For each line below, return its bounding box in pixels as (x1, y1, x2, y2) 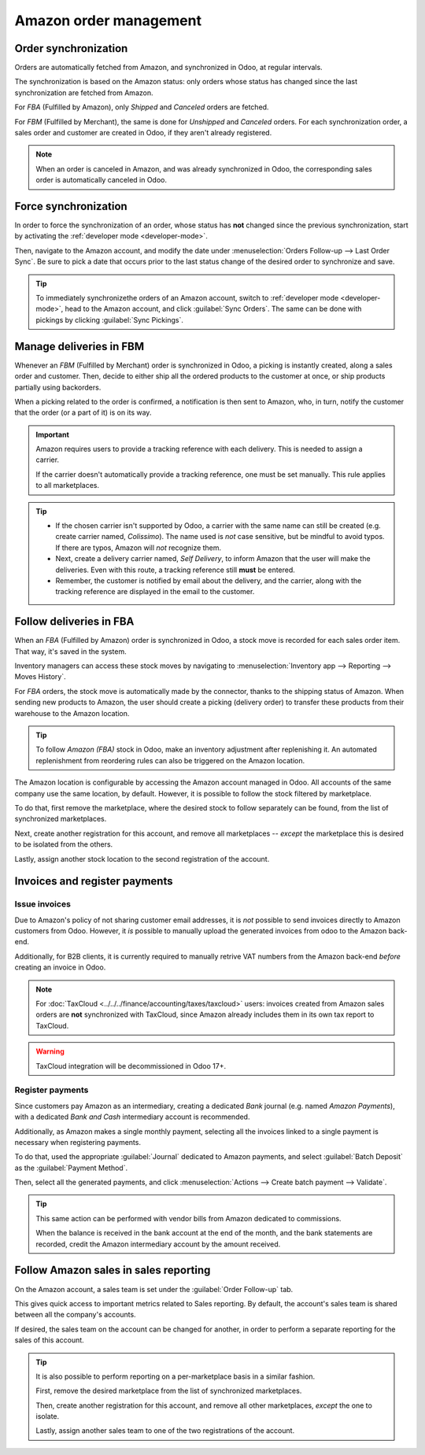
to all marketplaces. (35, 481, 100, 490)
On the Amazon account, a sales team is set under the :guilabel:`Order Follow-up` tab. (14, 1284, 294, 1294)
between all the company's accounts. (14, 1310, 137, 1320)
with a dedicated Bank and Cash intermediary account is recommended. (14, 1112, 250, 1121)
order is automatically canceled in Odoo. (35, 175, 168, 185)
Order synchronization (14, 42, 128, 55)
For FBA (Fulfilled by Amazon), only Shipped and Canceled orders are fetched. (14, 102, 269, 112)
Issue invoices (14, 899, 71, 910)
